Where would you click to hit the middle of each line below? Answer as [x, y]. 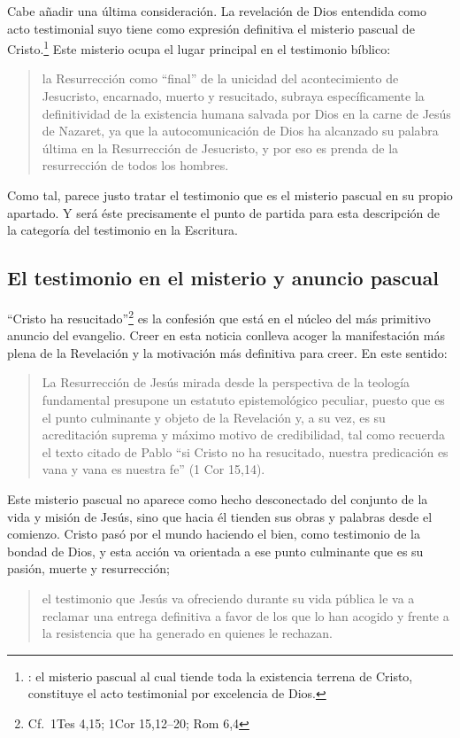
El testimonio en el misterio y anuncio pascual [223, 278]
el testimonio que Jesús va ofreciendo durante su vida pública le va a [228, 598]
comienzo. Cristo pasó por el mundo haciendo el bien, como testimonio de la [214, 534]
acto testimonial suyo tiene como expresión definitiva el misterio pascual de [211, 28]
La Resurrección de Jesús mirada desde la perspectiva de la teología [226, 382]
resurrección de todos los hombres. [135, 165]
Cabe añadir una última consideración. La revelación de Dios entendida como [217, 11]
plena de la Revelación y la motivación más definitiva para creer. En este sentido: [227, 352]
